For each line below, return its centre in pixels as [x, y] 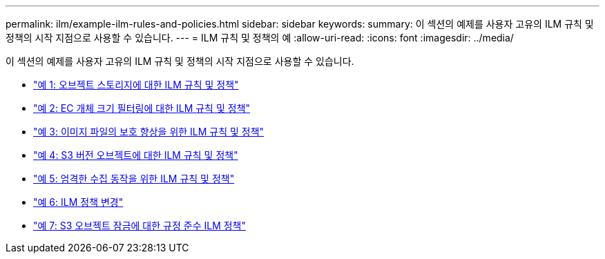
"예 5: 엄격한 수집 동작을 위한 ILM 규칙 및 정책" [134, 179]
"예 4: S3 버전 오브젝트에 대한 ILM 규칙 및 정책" [136, 155]
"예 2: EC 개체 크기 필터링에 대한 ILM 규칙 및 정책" [142, 108]
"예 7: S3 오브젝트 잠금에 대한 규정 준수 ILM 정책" [140, 226]
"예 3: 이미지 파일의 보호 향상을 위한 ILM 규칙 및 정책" [149, 132]
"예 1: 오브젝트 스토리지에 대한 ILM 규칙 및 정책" [136, 85]
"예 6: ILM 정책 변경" [78, 202]
